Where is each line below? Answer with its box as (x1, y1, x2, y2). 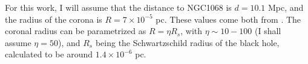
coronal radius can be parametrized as (5, 25, 146, 37)
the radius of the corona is (5, 13, 102, 25)
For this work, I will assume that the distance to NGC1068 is (5, 1, 232, 13)
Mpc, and (268, 1, 304, 13)
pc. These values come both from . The (156, 13, 301, 25)
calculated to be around (5, 48, 93, 60)
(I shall (255, 25, 281, 37)
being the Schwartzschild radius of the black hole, (95, 36, 280, 48)
